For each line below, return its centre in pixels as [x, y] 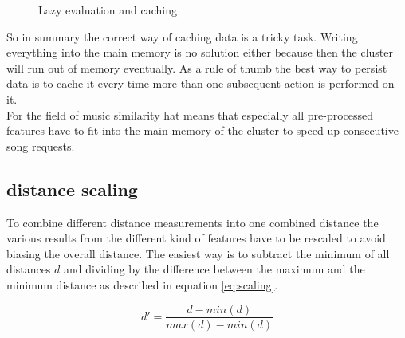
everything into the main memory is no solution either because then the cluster [200, 52]
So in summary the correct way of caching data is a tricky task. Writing [182, 36]
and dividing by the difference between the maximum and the [214, 269]
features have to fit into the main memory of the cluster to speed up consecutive [202, 130]
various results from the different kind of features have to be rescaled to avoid [196, 238]
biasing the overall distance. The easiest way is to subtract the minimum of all [198, 253]
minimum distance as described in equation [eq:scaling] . [142, 284]
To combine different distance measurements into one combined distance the [193, 222]
